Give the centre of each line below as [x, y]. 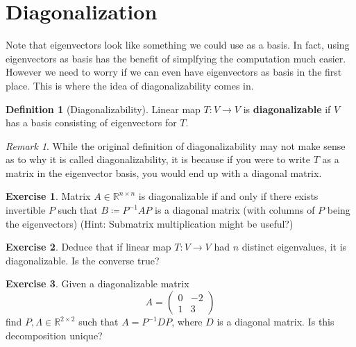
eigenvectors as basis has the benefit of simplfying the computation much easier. [176, 58]
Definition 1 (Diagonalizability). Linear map [103, 109]
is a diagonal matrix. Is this [276, 322]
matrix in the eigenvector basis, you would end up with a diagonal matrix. [164, 172]
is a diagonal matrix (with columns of [235, 210]
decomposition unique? [54, 335]
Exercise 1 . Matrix [48, 196]
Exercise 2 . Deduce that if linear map [88, 247]
